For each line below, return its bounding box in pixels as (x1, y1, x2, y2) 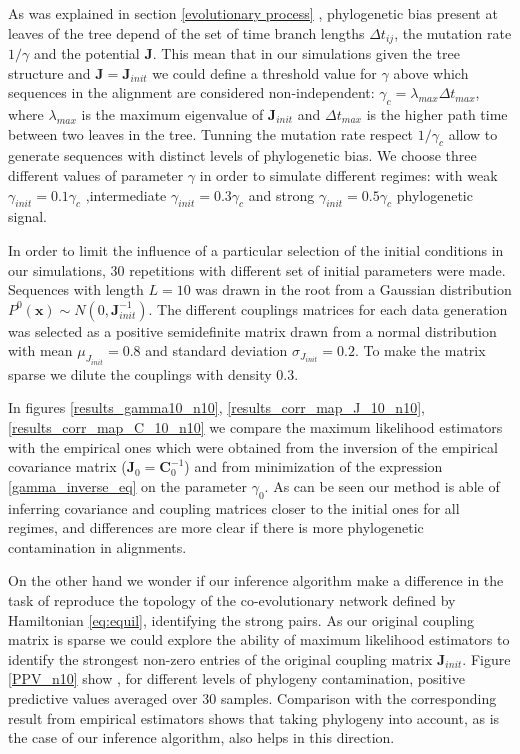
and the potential (33, 43, 140, 64)
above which (393, 62, 469, 83)
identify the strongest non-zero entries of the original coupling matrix (8, 648, 433, 669)
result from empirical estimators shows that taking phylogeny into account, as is (8, 707, 500, 728)
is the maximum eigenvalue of (81, 104, 264, 125)
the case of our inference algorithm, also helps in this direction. (8, 727, 395, 748)
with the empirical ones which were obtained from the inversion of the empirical (8, 436, 498, 457)
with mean (8, 340, 73, 361)
